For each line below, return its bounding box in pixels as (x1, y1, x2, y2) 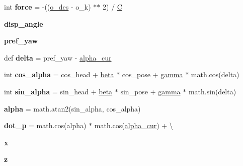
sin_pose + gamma (120, 86, 181, 96)
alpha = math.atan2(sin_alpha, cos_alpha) (4, 103, 141, 114)
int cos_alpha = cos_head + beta (4, 69, 114, 80)
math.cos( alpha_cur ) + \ (94, 120, 173, 131)
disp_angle (4, 18, 43, 29)
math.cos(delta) (191, 69, 239, 80)
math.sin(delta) (188, 86, 236, 96)
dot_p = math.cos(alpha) (4, 120, 87, 131)
